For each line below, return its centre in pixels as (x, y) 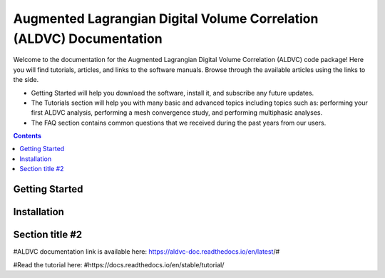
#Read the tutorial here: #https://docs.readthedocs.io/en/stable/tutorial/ (119, 264)
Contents (27, 136)
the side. (26, 80)
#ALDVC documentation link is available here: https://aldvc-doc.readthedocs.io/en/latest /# (147, 252)
